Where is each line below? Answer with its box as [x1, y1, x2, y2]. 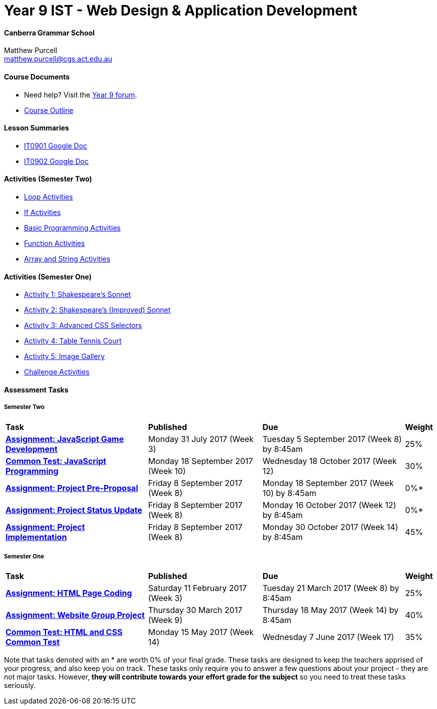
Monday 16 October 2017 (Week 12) [262, 499, 396, 510]
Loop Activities [24, 192, 73, 201]
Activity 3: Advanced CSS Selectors [24, 321, 142, 330]
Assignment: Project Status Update [6, 504, 143, 515]
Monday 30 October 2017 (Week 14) [262, 521, 398, 532]
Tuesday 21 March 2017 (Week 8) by [262, 583, 399, 593]
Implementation [6, 531, 67, 542]
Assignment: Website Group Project [6, 610, 145, 620]
